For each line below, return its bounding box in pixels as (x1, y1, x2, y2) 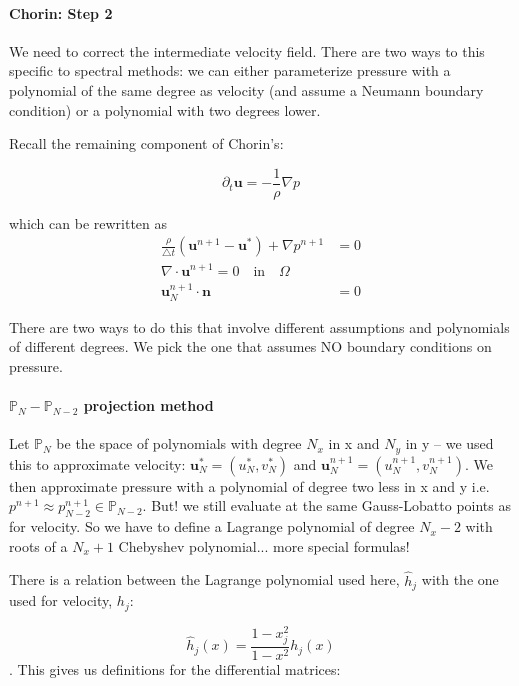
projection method (83, 395, 214, 416)
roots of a (9, 535, 68, 556)
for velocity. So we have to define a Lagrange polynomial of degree (9, 516, 415, 537)
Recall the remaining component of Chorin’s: (9, 133, 284, 154)
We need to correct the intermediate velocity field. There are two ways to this (9, 40, 485, 61)
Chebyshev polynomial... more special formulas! (118, 535, 410, 556)
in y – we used (405, 433, 494, 454)
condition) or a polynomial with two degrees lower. (9, 99, 321, 120)
